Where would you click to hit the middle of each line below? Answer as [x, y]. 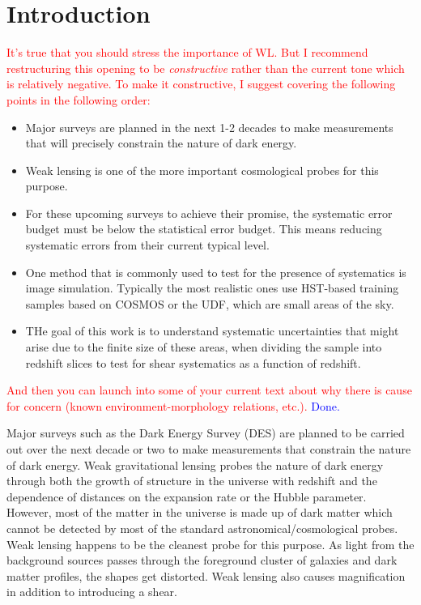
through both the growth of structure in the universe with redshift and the [192, 481]
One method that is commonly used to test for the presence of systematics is [216, 272]
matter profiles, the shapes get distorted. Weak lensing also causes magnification [206, 575]
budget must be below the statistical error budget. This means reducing [204, 229]
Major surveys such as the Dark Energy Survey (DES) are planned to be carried [206, 433]
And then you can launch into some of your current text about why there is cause [209, 390]
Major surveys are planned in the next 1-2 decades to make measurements [209, 127]
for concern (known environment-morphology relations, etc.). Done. [173, 405]
